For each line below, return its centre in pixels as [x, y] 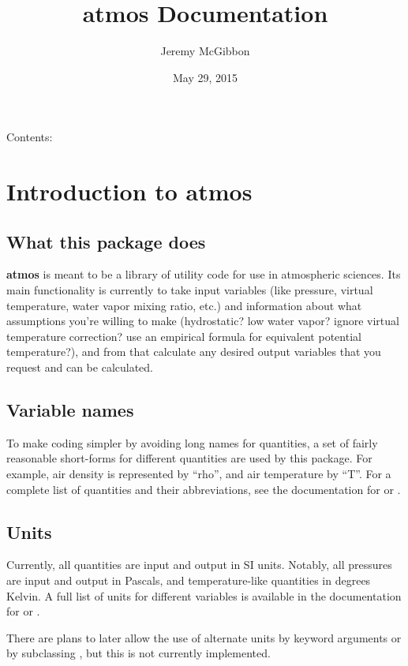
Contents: [30, 137]
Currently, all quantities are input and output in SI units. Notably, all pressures [199, 565]
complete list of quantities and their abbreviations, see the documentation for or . [204, 489]
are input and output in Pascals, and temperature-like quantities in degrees [189, 580]
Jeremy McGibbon [205, 51]
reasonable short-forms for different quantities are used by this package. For [189, 458]
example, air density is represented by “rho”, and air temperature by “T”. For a [199, 474]
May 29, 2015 [205, 77]
